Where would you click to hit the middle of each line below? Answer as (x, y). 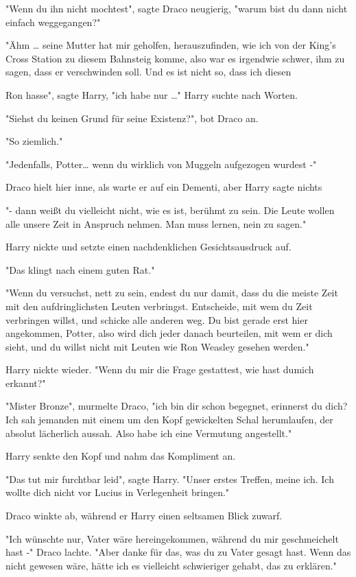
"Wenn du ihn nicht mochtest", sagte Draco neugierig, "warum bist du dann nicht (177, 8)
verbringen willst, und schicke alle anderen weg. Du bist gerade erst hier (157, 319)
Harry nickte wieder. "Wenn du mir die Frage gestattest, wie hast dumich (160, 369)
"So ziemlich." (34, 141)
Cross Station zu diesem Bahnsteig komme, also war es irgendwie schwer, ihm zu (175, 58)
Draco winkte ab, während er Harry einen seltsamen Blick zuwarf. (144, 516)
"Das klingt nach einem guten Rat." (80, 269)
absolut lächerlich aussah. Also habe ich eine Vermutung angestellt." (149, 433)
